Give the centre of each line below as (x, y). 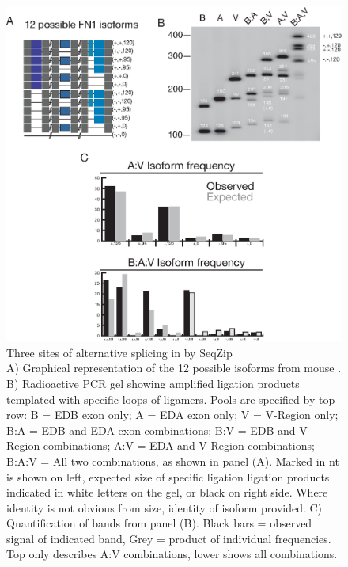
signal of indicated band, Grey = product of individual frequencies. (169, 538)
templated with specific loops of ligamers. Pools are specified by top (171, 399)
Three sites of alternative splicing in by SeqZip (119, 352)
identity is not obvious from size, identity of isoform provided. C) (165, 507)
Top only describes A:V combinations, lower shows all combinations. (172, 554)
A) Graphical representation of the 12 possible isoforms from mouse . (174, 368)
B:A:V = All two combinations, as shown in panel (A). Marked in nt (173, 460)
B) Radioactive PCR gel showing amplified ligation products (153, 383)
